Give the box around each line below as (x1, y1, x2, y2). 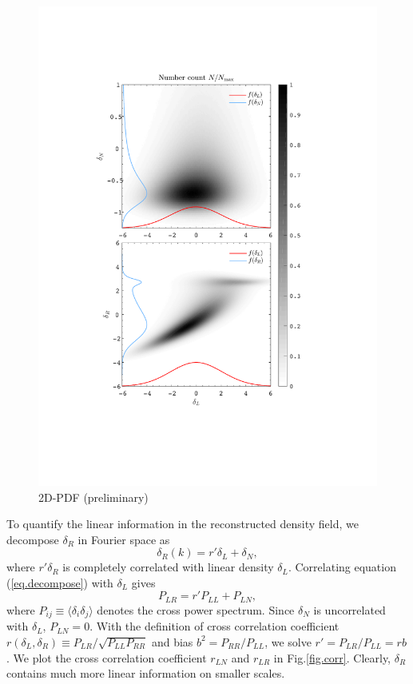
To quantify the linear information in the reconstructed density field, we (6, 515, 359, 532)
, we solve (264, 633, 312, 650)
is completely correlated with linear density (62, 559, 274, 575)
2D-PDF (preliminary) (38, 488, 149, 505)
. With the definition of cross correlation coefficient (89, 618, 340, 634)
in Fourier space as (77, 531, 170, 547)
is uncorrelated (313, 601, 386, 618)
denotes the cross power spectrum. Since (97, 601, 295, 618)
